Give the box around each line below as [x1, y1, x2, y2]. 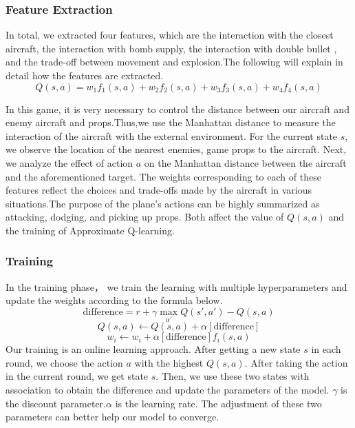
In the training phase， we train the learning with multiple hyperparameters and [6, 279, 347, 294]
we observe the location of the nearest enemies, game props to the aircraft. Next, [6, 142, 347, 156]
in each [311, 342, 341, 356]
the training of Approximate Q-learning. [6, 223, 175, 237]
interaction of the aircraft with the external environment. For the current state [6, 128, 338, 143]
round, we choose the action [6, 355, 123, 369]
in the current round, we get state [6, 369, 149, 383]
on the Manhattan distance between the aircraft [144, 155, 347, 170]
